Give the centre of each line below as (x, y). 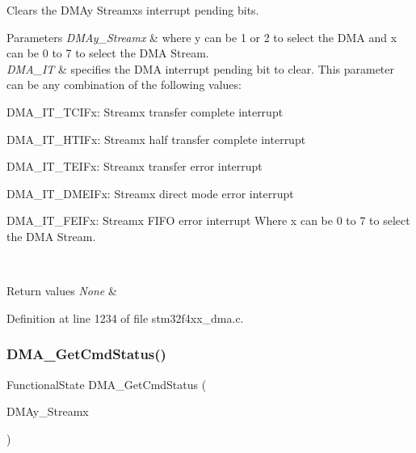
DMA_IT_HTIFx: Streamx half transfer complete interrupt (156, 139)
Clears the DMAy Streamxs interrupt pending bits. (133, 10)
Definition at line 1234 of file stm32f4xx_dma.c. (125, 318)
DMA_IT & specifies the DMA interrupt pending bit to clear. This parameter (201, 68)
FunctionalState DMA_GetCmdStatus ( (107, 384)
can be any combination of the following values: (124, 85)
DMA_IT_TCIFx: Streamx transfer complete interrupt (145, 111)
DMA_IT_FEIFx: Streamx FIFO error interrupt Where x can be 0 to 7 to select (208, 220)
